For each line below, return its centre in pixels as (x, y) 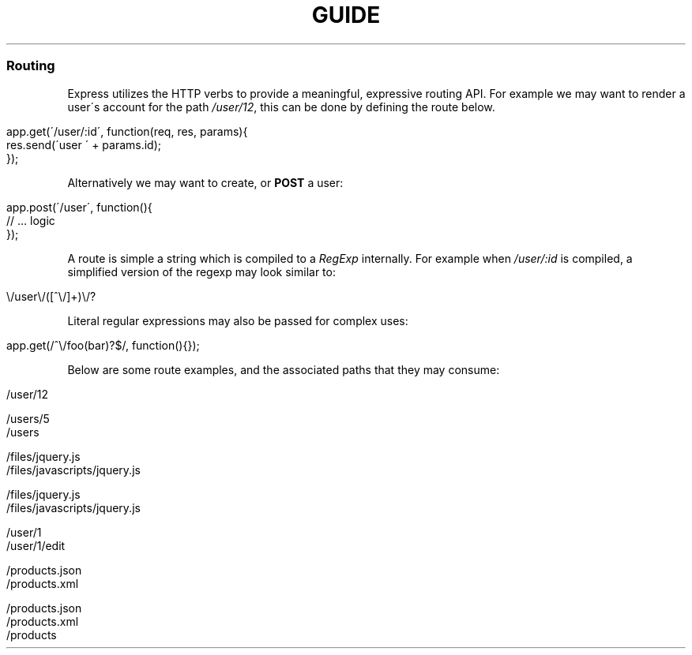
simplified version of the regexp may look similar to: (201, 271)
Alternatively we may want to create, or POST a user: (205, 182)
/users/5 (28, 418)
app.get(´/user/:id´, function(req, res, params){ (127, 131)
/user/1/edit (36, 545)
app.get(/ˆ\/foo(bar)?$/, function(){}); (103, 345)
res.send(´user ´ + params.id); (84, 144)
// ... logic (31, 220)
